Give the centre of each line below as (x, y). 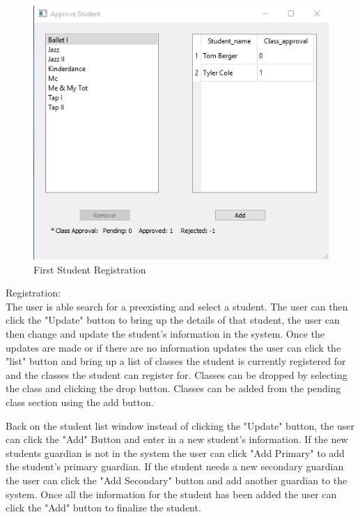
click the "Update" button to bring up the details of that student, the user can (173, 320)
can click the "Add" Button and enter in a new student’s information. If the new (177, 439)
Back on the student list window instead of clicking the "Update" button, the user (180, 425)
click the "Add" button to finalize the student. (103, 508)
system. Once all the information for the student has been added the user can (171, 494)
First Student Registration (90, 269)
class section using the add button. (80, 402)
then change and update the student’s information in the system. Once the (165, 333)
